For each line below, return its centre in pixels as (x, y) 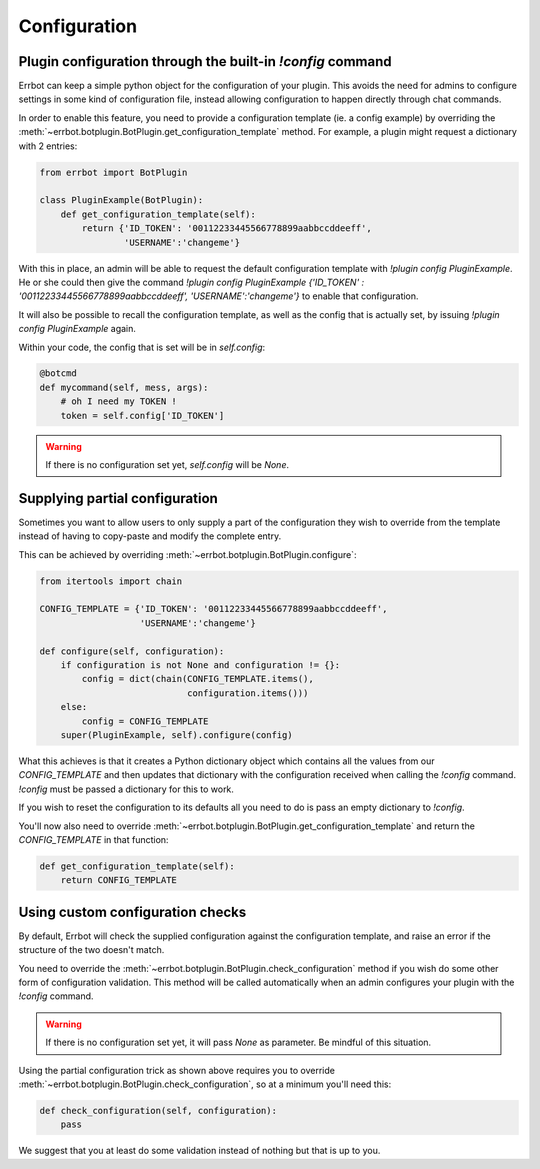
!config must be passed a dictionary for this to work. (126, 789)
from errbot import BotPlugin (113, 172)
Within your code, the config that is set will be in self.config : (142, 347)
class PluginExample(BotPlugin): (121, 200)
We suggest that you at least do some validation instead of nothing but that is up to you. (199, 1151)
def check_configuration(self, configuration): (158, 1110)
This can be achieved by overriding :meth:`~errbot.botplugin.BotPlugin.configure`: (187, 554)
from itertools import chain (111, 581)
